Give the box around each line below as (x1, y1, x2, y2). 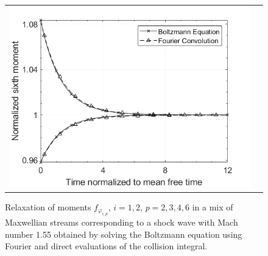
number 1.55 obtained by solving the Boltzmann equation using (5, 227, 242, 240)
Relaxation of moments (5, 200, 91, 213)
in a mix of (192, 200, 233, 213)
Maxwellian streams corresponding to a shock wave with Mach (5, 216, 238, 229)
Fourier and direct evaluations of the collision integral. (5, 240, 208, 252)
